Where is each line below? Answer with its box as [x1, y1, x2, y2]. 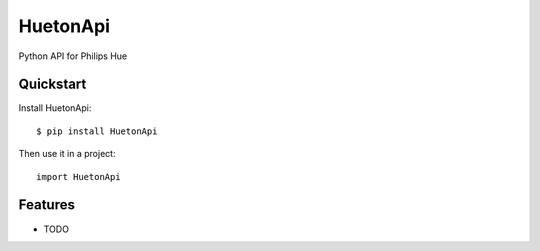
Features [18, 196, 75, 214]
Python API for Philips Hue [18, 50, 128, 62]
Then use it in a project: [18, 148, 116, 160]
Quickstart [18, 76, 87, 93]
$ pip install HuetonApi [36, 125, 158, 137]
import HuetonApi [36, 171, 121, 182]
